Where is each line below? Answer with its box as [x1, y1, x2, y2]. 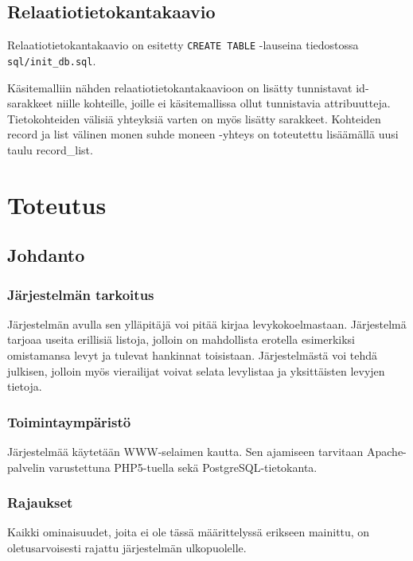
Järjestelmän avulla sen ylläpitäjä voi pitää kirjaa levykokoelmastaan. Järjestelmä [7, 315, 407, 332]
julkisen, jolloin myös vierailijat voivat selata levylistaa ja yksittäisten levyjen [7, 362, 385, 379]
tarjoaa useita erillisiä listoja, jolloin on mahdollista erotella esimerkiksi [7, 331, 355, 348]
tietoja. [7, 378, 42, 395]
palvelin [7, 458, 45, 475]
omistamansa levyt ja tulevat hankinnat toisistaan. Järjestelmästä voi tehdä [7, 347, 378, 364]
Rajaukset [7, 493, 73, 512]
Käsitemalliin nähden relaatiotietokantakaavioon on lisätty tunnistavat [7, 79, 353, 95]
